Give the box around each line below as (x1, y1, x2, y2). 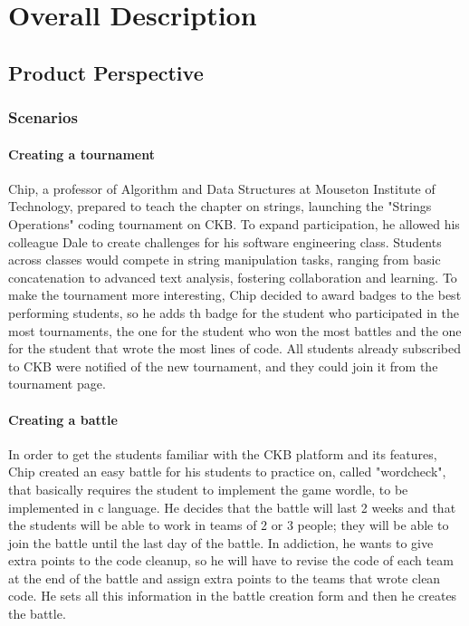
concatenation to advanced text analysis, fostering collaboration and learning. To (8, 267, 457, 286)
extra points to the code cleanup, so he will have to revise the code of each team (8, 551, 454, 570)
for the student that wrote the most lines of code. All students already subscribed (8, 339, 462, 358)
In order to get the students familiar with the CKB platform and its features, (8, 444, 437, 463)
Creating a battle (8, 409, 118, 429)
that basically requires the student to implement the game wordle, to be (8, 479, 408, 498)
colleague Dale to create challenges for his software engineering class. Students (8, 232, 442, 251)
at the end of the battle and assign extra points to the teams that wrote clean (8, 568, 441, 587)
